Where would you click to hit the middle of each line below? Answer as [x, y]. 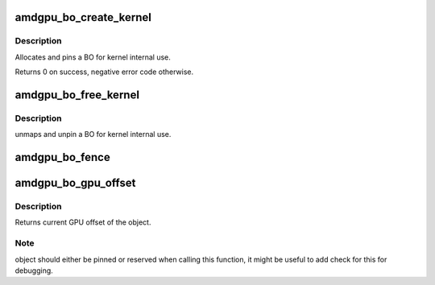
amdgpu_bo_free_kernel [77, 95]
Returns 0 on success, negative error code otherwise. [104, 72]
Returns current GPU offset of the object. [83, 222]
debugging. [34, 271]
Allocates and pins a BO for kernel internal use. [93, 57]
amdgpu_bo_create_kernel [83, 17]
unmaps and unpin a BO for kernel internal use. [93, 134]
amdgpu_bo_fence [62, 157]
